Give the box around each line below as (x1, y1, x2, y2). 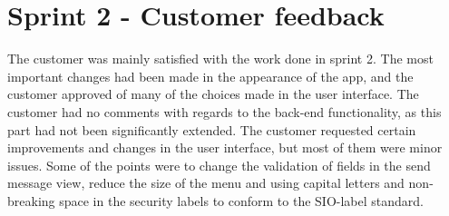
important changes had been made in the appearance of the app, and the (7, 66, 414, 85)
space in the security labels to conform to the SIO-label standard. (59, 191, 424, 210)
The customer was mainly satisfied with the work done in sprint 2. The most (7, 49, 434, 68)
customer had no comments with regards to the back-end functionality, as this (7, 102, 442, 121)
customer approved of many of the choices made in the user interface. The (7, 84, 419, 103)
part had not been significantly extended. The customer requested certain (7, 120, 416, 139)
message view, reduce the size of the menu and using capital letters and (7, 173, 405, 192)
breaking (7, 191, 55, 210)
